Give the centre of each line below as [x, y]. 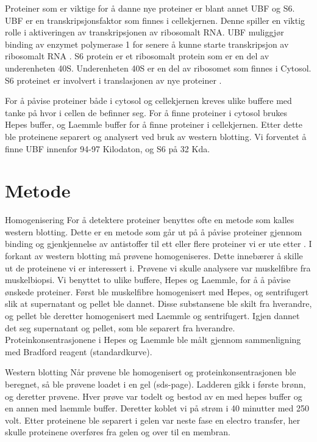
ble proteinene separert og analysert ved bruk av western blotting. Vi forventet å [156, 136]
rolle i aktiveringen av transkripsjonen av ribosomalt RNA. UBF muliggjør [144, 32]
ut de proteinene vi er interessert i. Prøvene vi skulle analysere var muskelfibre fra [158, 267]
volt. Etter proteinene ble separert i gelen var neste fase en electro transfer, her [153, 420]
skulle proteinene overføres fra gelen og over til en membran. [118, 432]
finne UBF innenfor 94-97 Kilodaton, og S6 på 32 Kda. [108, 148]
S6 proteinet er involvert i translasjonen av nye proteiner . [113, 80]
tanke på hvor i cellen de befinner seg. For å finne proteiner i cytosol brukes [146, 112]
